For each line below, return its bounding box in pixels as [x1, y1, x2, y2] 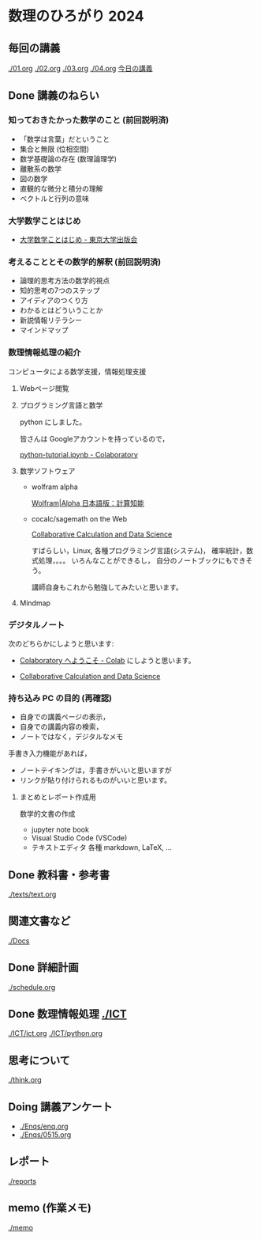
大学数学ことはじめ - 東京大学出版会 [19, 234, 138, 244]
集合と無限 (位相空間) [19, 144, 89, 154]
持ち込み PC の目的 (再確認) [8, 692, 113, 703]
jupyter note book [31, 825, 89, 835]
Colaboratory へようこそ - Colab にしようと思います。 [19, 655, 196, 665]
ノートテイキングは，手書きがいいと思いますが [19, 765, 172, 775]
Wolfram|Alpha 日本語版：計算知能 [31, 498, 144, 507]
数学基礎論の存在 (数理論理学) [19, 154, 117, 163]
